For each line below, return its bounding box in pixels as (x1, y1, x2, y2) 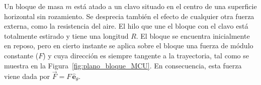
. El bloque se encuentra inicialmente (136, 30, 250, 41)
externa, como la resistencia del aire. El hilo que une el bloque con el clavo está (4, 21, 248, 31)
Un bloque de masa (4, 1, 63, 11)
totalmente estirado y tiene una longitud (4, 30, 129, 41)
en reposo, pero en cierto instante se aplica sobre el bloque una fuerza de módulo (4, 40, 253, 51)
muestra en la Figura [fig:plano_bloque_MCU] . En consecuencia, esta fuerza (4, 60, 242, 70)
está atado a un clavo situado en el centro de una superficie (74, 1, 257, 11)
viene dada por (4, 71, 50, 81)
